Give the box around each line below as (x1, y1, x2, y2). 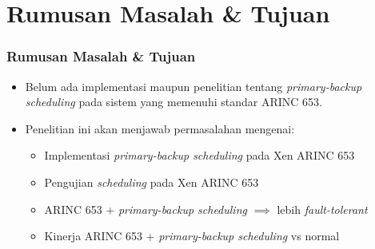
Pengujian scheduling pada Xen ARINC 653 (44, 173, 259, 190)
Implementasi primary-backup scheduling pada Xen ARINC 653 (44, 147, 355, 164)
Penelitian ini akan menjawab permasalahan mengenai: (25, 120, 295, 136)
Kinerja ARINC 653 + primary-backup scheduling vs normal (44, 227, 340, 244)
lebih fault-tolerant (277, 200, 368, 217)
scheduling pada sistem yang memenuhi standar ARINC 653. (25, 93, 322, 110)
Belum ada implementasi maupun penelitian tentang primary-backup (25, 77, 362, 94)
